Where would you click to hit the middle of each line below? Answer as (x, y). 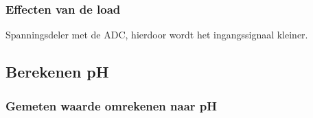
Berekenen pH (57, 72)
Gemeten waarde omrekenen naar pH (112, 105)
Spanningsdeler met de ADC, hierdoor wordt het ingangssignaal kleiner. (157, 35)
